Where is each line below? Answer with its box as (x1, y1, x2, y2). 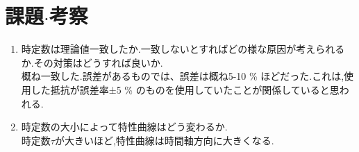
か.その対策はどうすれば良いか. (21, 55, 163, 69)
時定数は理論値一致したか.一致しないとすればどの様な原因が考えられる (21, 42, 345, 56)
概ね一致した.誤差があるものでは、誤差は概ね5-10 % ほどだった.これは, (21, 69, 344, 83)
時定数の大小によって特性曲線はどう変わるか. (21, 119, 228, 134)
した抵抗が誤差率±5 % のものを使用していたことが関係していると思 (31, 82, 340, 96)
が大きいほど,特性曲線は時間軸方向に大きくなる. (54, 133, 274, 147)
